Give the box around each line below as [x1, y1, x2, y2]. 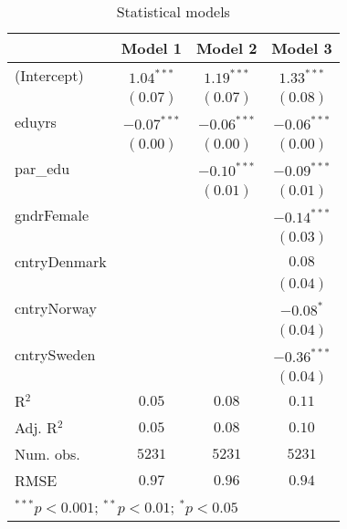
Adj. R [15, 417, 58, 438]
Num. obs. [15, 443, 80, 464]
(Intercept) [15, 65, 84, 86]
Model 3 [271, 37, 332, 58]
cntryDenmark [15, 251, 107, 272]
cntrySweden [15, 344, 96, 365]
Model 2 [196, 37, 258, 58]
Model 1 [121, 37, 183, 58]
